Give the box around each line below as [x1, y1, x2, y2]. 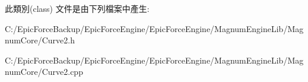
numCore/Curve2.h [5, 34, 75, 46]
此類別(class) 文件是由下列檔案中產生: [5, 2, 150, 14]
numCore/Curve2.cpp [5, 65, 83, 78]
